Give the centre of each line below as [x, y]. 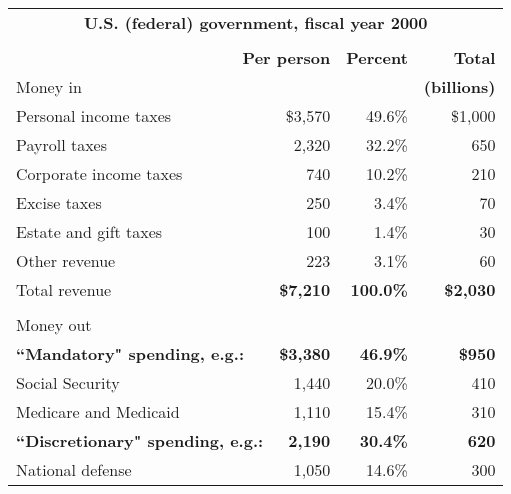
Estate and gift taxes [89, 231]
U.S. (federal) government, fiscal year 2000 [255, 22]
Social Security [68, 382]
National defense [74, 469]
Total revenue [64, 289]
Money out [54, 324]
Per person [286, 57]
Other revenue [66, 260]
